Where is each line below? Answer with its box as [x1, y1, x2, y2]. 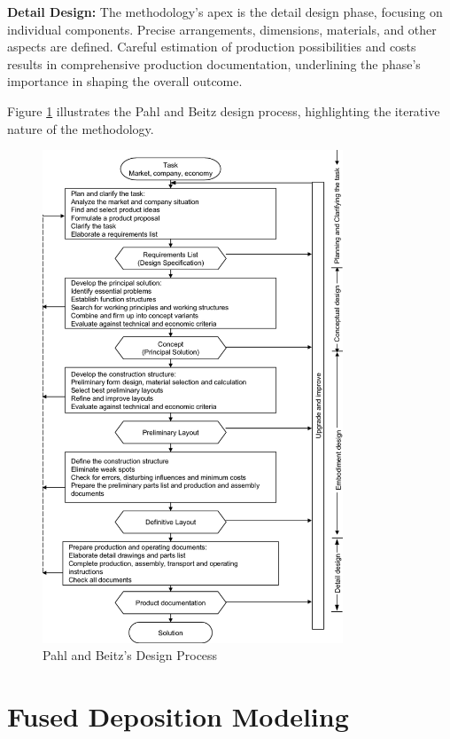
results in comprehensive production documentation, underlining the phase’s [7, 54, 421, 73]
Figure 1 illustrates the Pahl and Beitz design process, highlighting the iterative [7, 101, 440, 120]
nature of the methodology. [7, 119, 154, 138]
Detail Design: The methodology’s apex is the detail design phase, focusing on [7, 3, 443, 20]
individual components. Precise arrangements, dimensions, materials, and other [7, 20, 437, 38]
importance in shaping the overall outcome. [7, 72, 243, 90]
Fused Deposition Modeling [7, 698, 349, 735]
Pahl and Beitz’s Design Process [43, 646, 218, 664]
